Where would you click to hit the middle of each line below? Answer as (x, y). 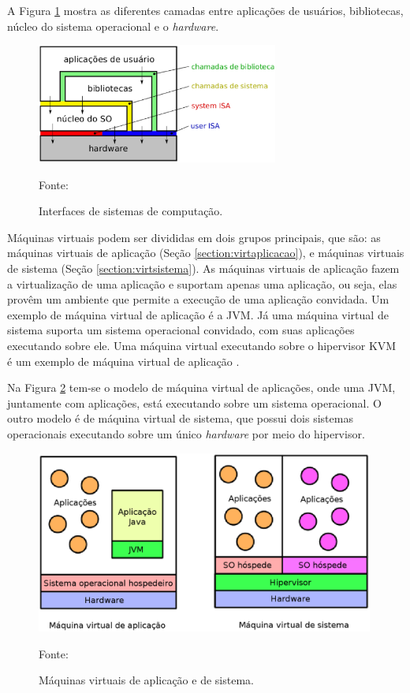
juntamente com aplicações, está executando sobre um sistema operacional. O (194, 402)
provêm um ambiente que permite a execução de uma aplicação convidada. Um (198, 299)
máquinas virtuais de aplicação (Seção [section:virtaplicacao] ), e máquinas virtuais (206, 253)
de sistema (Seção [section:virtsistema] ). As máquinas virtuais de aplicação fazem (203, 268)
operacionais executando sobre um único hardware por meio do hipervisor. (186, 433)
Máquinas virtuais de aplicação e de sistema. (146, 680)
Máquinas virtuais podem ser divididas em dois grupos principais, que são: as (194, 237)
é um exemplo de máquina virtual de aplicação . (123, 361)
